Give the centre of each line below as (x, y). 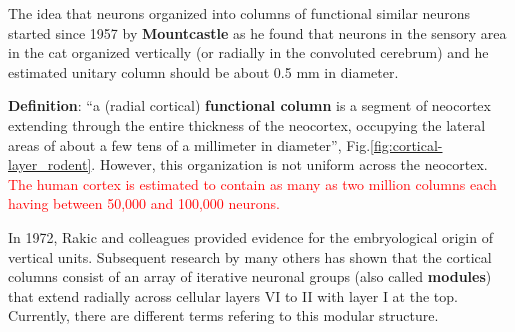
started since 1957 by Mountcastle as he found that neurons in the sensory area (257, 32)
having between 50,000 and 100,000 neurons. (144, 203)
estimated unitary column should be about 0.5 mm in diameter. (203, 71)
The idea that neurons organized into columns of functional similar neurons (239, 13)
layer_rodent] (50, 164)
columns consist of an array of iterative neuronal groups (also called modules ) (250, 276)
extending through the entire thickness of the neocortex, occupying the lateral (247, 124)
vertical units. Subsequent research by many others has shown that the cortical (250, 256)
